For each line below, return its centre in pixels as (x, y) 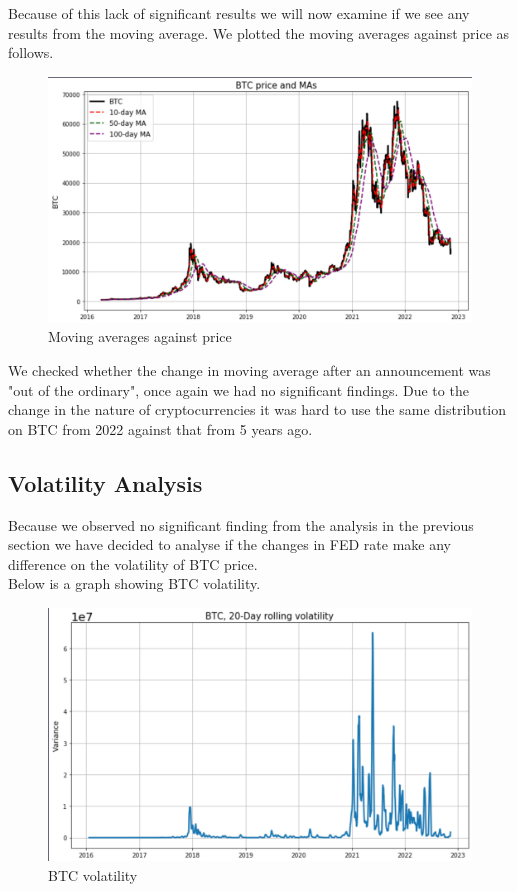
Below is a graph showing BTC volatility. (134, 583)
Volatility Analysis (105, 482)
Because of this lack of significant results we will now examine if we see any (239, 13)
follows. (31, 52)
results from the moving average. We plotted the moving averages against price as (259, 32)
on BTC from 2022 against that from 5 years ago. (160, 428)
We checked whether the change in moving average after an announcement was (249, 369)
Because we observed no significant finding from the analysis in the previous (241, 524)
